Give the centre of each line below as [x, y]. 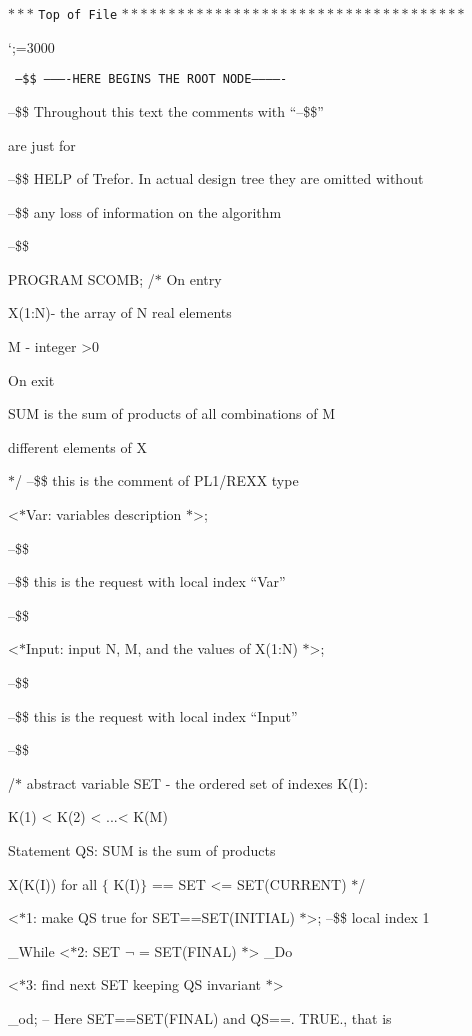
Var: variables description [103, 514]
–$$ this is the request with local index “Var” [147, 581]
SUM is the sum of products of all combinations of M [172, 413]
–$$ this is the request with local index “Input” [153, 715]
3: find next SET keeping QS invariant [143, 984]
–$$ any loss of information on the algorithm [145, 211]
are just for [42, 144]
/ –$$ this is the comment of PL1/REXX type [157, 480]
